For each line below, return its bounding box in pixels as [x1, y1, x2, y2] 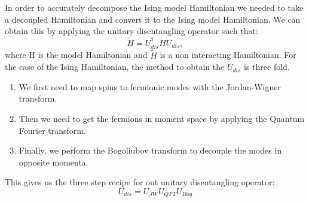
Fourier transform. [19, 124, 86, 136]
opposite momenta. [19, 155, 88, 168]
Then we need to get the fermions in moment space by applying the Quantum [19, 112, 305, 125]
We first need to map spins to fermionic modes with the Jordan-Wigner [19, 80, 281, 93]
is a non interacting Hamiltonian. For [160, 48, 296, 61]
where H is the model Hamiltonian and [5, 48, 148, 61]
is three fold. [244, 60, 290, 73]
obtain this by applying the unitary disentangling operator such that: [5, 25, 258, 37]
